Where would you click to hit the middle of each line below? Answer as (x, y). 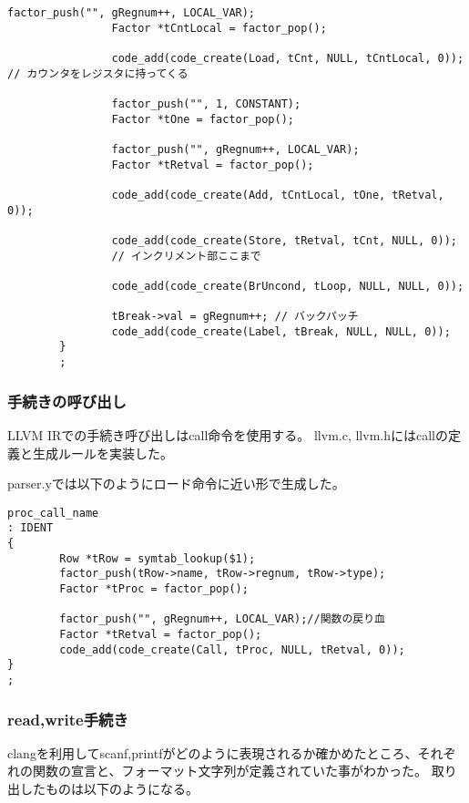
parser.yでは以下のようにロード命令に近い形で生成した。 (176, 484)
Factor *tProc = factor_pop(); (154, 589)
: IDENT (31, 528)
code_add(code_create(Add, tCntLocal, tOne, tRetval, (278, 195)
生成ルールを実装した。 (102, 453)
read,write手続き (68, 719)
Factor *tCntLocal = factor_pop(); (219, 28)
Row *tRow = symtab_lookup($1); (158, 558)
